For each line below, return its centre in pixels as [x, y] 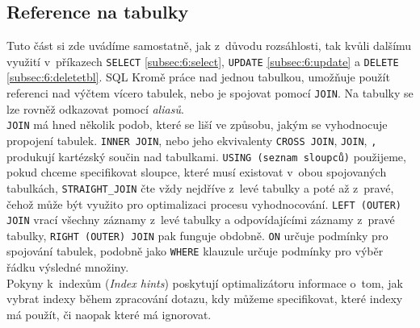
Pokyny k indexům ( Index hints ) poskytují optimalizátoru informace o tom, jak [205, 282]
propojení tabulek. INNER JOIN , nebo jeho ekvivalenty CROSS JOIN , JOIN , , [192, 140]
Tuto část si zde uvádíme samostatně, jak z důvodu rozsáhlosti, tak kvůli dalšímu [209, 46]
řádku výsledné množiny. [68, 267]
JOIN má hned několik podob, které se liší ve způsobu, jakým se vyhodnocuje [197, 125]
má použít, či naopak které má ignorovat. [109, 314]
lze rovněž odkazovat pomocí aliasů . [95, 108]
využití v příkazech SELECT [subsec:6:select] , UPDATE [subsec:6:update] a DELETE [203, 61]
